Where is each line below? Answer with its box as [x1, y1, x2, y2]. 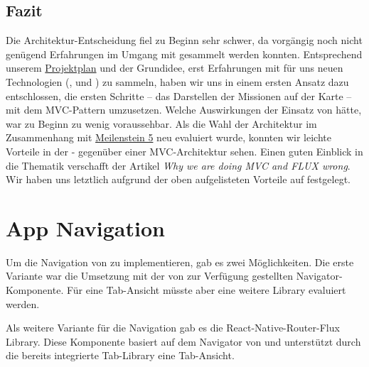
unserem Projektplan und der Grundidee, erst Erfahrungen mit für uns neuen [6, 60, 343, 75]
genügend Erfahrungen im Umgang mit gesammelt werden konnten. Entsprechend [6, 46, 363, 61]
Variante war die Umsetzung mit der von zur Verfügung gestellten [6, 268, 294, 283]
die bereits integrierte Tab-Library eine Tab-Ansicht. [6, 348, 235, 363]
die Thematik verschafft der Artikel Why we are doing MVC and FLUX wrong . [6, 158, 351, 172]
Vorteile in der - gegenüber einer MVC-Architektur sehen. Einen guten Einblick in [6, 143, 363, 158]
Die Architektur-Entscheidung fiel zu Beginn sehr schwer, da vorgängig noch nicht [6, 33, 363, 48]
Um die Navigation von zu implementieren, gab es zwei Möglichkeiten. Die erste [6, 254, 354, 269]
